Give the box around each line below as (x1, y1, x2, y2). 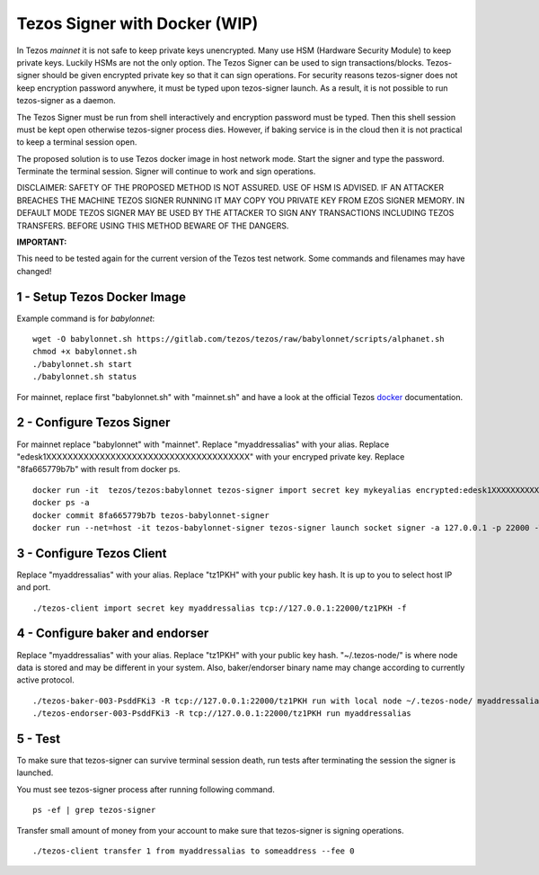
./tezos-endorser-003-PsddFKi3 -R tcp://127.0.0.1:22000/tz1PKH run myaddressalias (32, 709, 412, 719)
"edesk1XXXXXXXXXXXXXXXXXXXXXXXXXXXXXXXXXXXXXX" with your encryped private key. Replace (16, 451, 405, 462)
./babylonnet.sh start (32, 359, 133, 369)
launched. (16, 767, 54, 778)
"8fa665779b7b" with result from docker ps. (16, 464, 181, 475)
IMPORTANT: (16, 237, 67, 247)
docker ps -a (32, 497, 90, 508)
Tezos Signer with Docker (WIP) (16, 13, 259, 33)
